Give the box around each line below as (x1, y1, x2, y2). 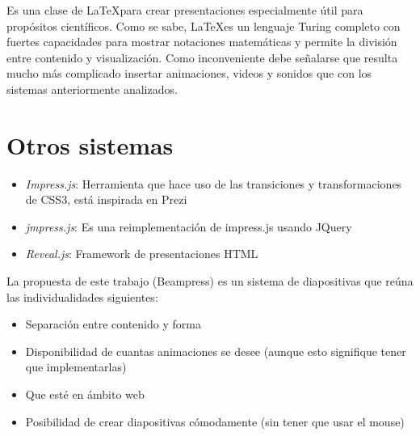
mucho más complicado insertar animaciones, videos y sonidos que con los (6, 65, 372, 82)
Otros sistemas (6, 128, 174, 161)
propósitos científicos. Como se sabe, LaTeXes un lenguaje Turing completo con (6, 17, 401, 34)
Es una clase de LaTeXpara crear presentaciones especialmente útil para (6, 2, 363, 18)
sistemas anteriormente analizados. (6, 80, 178, 97)
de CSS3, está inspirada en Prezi (25, 191, 187, 208)
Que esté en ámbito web (25, 386, 145, 403)
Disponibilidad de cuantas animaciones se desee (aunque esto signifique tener (25, 342, 406, 359)
